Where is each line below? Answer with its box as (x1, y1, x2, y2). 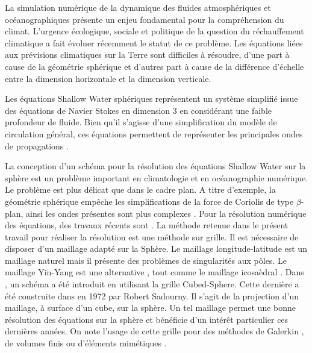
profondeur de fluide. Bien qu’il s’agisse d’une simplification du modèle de (5, 116, 277, 128)
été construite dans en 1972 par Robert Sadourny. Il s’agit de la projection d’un (5, 289, 299, 302)
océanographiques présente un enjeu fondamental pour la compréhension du (5, 13, 284, 25)
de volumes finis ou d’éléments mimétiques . (5, 337, 167, 349)
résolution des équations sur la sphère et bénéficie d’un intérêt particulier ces (5, 313, 289, 325)
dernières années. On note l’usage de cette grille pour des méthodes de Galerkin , (5, 325, 304, 337)
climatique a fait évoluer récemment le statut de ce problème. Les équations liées (5, 36, 303, 49)
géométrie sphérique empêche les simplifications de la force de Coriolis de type (5, 195, 294, 207)
